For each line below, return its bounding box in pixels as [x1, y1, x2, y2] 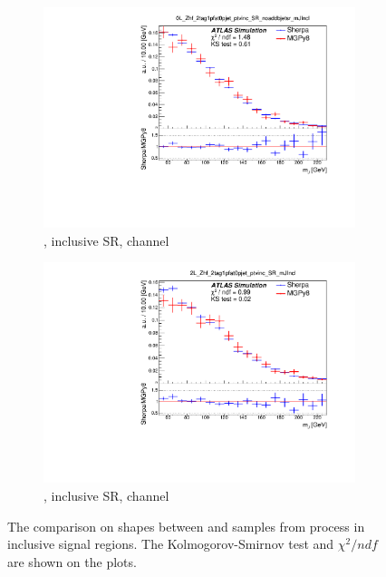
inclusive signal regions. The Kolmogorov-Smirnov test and [7, 534, 334, 553]
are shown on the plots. [7, 552, 137, 571]
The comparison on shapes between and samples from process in [7, 516, 365, 535]
